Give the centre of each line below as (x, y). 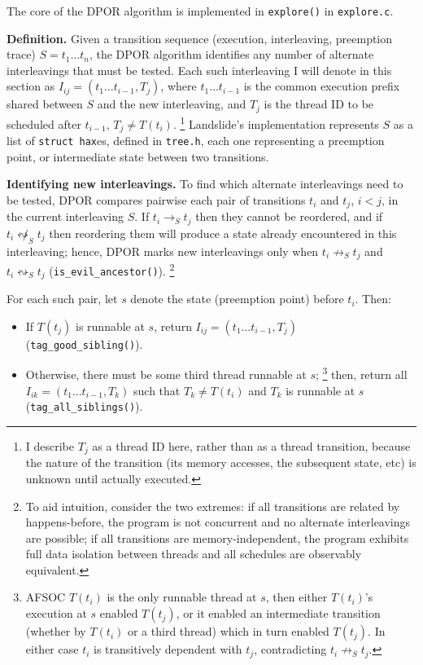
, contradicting (290, 649)
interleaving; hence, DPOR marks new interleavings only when (163, 251)
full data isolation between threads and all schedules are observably (194, 554)
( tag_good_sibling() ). (84, 344)
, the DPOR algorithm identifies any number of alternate (231, 54)
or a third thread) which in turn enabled (228, 631)
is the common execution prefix (322, 86)
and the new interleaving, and (172, 104)
